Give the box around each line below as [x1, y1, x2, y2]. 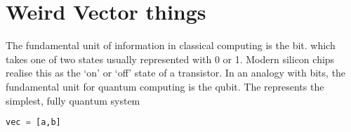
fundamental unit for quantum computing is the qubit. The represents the [6, 79, 324, 93]
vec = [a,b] [6, 117, 61, 128]
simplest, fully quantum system [6, 93, 140, 107]
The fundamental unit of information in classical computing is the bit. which [6, 38, 336, 53]
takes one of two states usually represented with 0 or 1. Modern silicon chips [6, 51, 335, 66]
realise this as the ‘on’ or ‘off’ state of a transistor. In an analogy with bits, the [6, 65, 346, 80]
